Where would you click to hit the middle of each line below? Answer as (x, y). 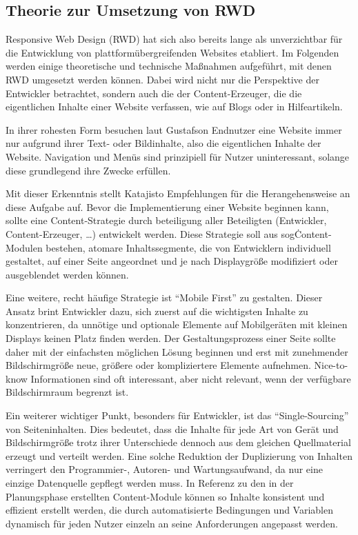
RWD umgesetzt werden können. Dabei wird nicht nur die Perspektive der (162, 79)
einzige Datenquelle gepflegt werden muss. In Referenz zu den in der (150, 483)
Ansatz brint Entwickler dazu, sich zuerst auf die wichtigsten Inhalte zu (157, 311)
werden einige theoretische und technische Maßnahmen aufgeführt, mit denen (169, 66)
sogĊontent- (306, 233)
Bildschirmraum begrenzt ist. (67, 392)
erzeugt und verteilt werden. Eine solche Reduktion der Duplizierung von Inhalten (179, 455)
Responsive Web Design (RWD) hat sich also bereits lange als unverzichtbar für (174, 39)
